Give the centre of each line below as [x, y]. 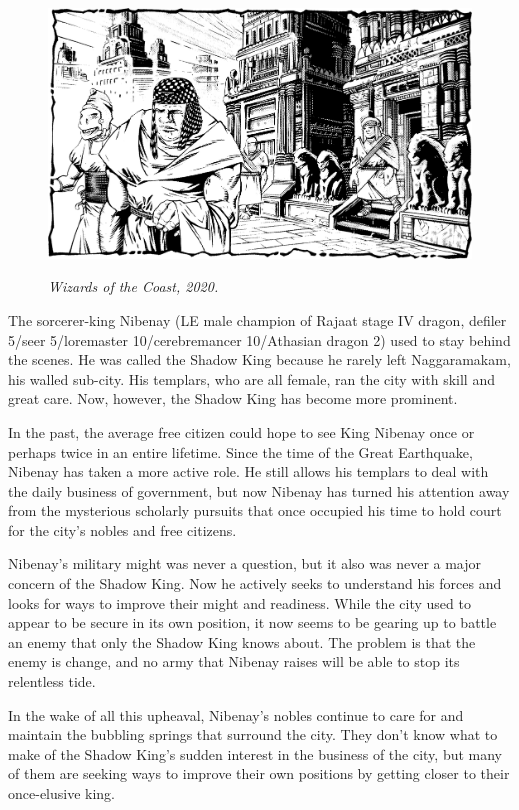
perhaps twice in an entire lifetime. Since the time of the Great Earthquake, [240, 451]
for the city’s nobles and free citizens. [122, 529]
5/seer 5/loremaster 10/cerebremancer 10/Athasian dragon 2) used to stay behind [259, 339]
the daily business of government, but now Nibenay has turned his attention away [259, 490]
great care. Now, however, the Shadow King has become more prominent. [233, 398]
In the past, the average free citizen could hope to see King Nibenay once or [241, 431]
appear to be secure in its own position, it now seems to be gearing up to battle [252, 622]
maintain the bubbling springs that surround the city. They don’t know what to [253, 734]
